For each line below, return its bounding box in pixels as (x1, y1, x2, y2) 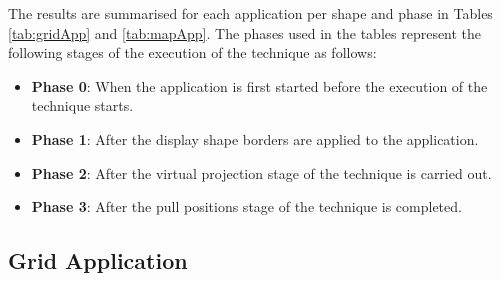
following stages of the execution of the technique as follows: (8, 42, 377, 63)
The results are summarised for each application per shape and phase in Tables (8, 3, 493, 23)
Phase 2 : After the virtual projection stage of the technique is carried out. (31, 162, 492, 183)
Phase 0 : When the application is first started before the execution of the (31, 75, 488, 96)
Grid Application (8, 245, 188, 276)
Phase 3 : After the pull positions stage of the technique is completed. (31, 196, 462, 217)
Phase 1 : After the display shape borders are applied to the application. (31, 128, 479, 149)
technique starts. (31, 95, 134, 116)
